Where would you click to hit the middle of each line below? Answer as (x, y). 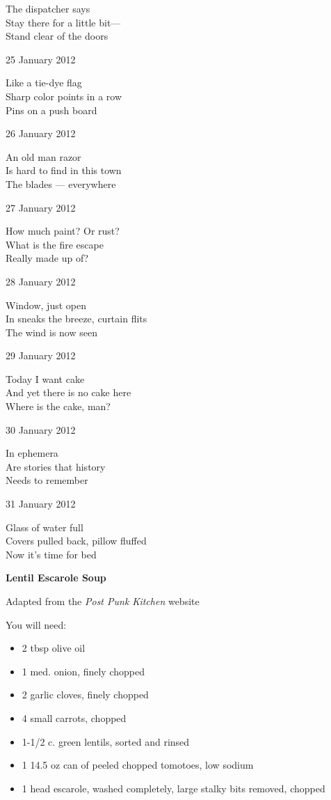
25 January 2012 (41, 59)
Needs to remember (47, 480)
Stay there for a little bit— (63, 22)
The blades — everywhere (61, 183)
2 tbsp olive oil (54, 648)
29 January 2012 (41, 355)
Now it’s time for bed (51, 554)
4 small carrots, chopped (74, 717)
